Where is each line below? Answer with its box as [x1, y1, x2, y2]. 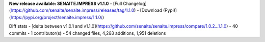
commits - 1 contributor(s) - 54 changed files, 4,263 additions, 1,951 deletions [9, 30, 166, 36]
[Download [140, 7, 162, 13]
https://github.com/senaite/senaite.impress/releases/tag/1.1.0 [10, 7, 134, 13]
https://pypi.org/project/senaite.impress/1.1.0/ [10, 14, 103, 20]
